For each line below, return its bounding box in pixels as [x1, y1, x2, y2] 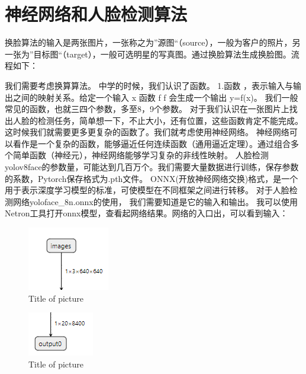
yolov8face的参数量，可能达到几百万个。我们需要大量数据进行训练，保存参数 [5, 161, 299, 173]
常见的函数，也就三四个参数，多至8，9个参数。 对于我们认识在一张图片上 [5, 103, 289, 115]
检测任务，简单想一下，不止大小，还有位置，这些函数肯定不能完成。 [37, 114, 303, 126]
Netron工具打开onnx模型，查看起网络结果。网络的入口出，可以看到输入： [5, 207, 288, 219]
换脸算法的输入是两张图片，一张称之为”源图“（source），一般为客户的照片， [5, 36, 292, 49]
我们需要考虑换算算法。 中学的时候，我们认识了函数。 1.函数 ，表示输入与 [5, 79, 293, 91]
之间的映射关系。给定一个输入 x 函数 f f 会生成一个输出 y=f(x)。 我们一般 [12, 91, 298, 103]
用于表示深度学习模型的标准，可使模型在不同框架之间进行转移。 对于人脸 [5, 184, 289, 196]
